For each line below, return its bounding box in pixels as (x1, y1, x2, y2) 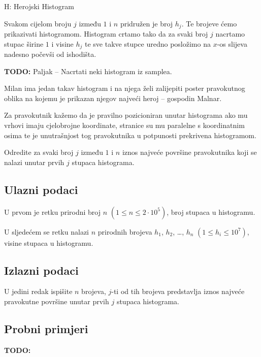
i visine (51, 38, 74, 49)
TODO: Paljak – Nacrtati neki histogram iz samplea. (4, 66, 172, 76)
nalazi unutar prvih (4, 156, 64, 167)
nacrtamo (215, 28, 245, 39)
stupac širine (4, 38, 44, 49)
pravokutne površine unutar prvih (4, 296, 109, 307)
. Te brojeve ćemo (181, 18, 237, 28)
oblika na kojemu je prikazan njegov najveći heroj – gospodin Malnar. (4, 92, 222, 103)
